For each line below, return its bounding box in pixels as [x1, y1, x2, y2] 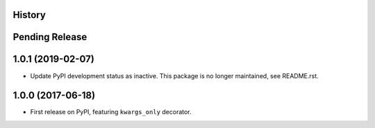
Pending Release [12, 31, 87, 43]
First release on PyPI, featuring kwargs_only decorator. [30, 108, 192, 116]
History [12, 9, 47, 21]
